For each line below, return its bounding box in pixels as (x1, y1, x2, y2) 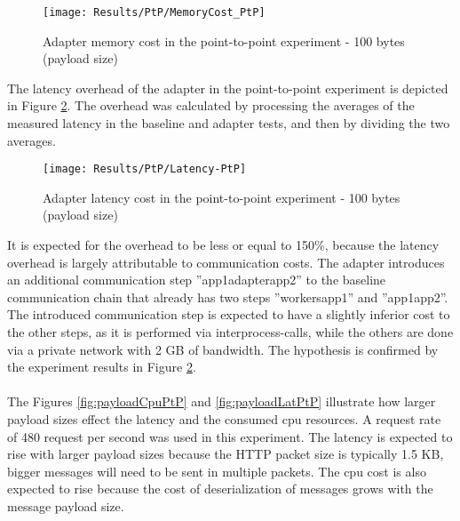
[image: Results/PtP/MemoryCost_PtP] (43, 6, 266, 19)
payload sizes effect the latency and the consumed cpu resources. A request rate (7, 410, 441, 428)
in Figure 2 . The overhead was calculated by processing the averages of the (7, 96, 415, 115)
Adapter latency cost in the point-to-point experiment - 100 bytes (43, 188, 401, 206)
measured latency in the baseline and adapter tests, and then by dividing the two (7, 114, 450, 132)
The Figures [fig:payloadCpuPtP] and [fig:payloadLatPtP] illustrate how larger (7, 392, 436, 411)
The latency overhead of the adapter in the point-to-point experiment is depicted (7, 78, 448, 97)
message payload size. (7, 496, 124, 515)
